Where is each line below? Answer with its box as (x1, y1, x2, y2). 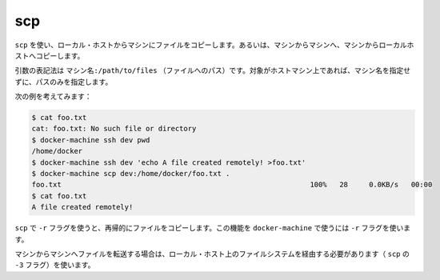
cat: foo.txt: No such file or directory (31, 124, 197, 134)
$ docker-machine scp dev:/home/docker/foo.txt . (31, 169, 230, 178)
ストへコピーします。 (14, 50, 85, 60)
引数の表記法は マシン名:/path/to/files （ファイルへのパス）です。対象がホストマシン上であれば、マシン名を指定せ (14, 66, 411, 75)
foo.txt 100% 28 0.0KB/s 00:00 (31, 180, 433, 190)
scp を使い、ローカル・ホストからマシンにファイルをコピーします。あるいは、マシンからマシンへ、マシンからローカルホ (14, 40, 414, 50)
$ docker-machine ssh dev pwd (31, 135, 150, 144)
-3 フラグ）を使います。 (14, 260, 95, 270)
